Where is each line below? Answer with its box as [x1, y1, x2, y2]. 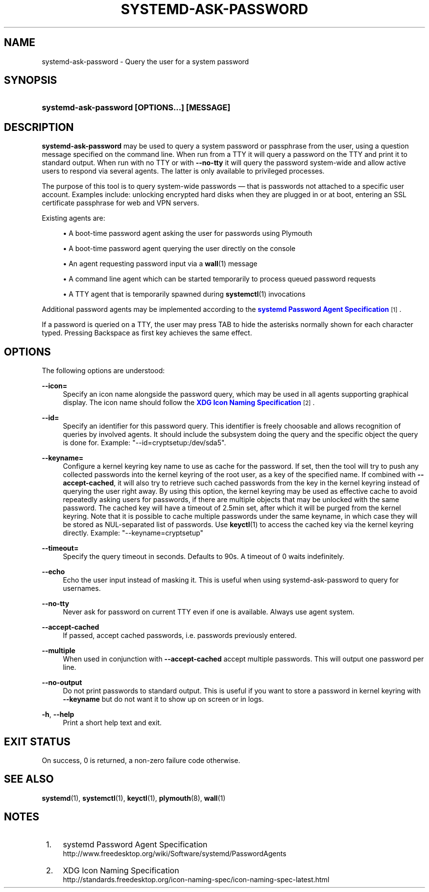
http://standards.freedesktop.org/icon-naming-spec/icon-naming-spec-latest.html [63, 875, 330, 884]
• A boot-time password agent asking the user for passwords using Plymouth [63, 229, 312, 238]
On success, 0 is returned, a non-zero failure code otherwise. [42, 756, 240, 765]
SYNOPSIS [4, 74, 57, 87]
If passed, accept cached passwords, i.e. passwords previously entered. [63, 631, 297, 640]
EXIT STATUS [4, 735, 71, 748]
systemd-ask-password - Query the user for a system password [42, 57, 249, 66]
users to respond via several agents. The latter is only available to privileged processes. [42, 167, 325, 176]
